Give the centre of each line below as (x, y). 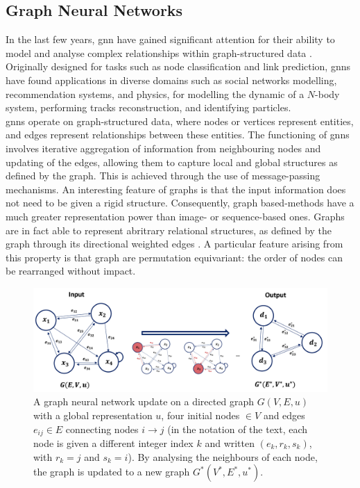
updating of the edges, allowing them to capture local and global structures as (172, 162)
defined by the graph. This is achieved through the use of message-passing (163, 176)
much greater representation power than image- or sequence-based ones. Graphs (175, 216)
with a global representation (93, 415)
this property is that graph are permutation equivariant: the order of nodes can (174, 257)
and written (230, 443)
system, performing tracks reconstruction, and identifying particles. (148, 107)
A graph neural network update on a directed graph (144, 401)
